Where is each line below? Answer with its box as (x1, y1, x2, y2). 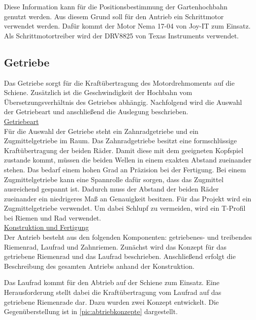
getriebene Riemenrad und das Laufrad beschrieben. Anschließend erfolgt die (4, 251, 236, 261)
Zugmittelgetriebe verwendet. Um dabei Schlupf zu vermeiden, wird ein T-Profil (4, 203, 246, 213)
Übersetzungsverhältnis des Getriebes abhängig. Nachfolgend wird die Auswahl (4, 96, 242, 107)
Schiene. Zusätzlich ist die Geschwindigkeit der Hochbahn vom (4, 87, 192, 97)
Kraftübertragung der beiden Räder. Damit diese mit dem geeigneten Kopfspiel (4, 145, 244, 155)
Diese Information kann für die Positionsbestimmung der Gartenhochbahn (4, 1, 228, 11)
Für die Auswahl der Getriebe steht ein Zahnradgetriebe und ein (4, 126, 199, 136)
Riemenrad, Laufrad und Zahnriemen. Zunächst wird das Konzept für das (4, 241, 226, 252)
